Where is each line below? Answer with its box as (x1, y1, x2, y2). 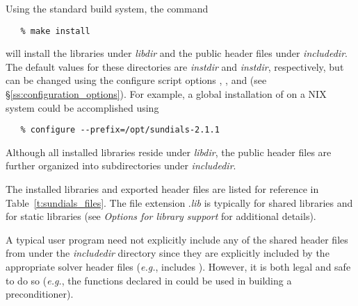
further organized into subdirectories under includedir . (6, 158, 236, 173)
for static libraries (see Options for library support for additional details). (6, 209, 316, 223)
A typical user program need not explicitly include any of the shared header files (6, 232, 348, 246)
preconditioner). (6, 287, 74, 301)
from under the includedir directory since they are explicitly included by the (6, 246, 329, 260)
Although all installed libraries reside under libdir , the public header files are (6, 144, 332, 159)
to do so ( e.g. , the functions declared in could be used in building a (6, 273, 292, 287)
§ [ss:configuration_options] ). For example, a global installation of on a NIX (6, 87, 327, 101)
